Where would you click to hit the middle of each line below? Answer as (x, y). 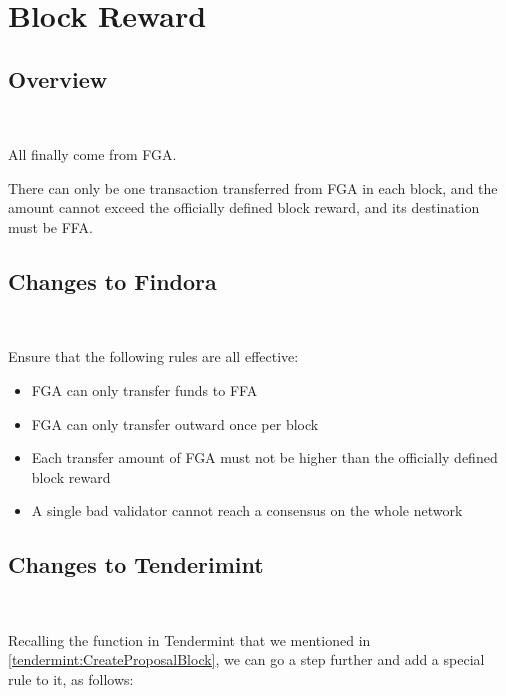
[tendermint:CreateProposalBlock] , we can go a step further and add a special (246, 659)
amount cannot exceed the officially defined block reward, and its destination (244, 207)
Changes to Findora (112, 280)
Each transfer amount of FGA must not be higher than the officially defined (264, 457)
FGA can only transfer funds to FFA (144, 389)
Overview (58, 78)
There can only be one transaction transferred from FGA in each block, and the (253, 187)
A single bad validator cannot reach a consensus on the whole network (247, 510)
